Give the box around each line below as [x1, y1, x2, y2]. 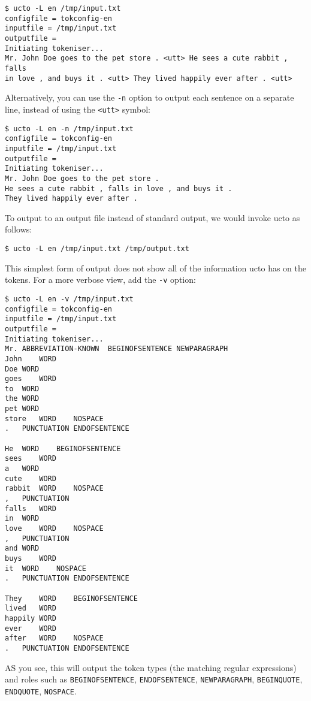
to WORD [5, 384, 40, 393]
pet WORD [5, 404, 40, 413]
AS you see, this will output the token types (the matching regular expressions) [5, 661, 297, 673]
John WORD [5, 354, 56, 363]
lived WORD [5, 604, 56, 613]
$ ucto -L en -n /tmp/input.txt [5, 124, 134, 133]
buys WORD [5, 554, 56, 563]
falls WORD [5, 504, 56, 513]
